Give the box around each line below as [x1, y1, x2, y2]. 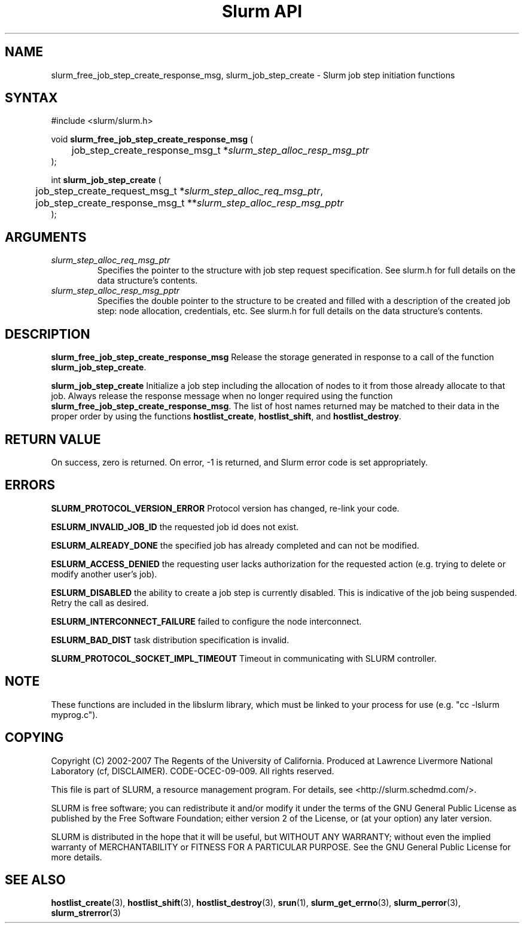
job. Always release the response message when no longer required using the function [51, 391, 393, 401]
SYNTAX [5, 90, 58, 106]
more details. [51, 851, 102, 862]
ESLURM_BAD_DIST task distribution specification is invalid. [51, 634, 290, 645]
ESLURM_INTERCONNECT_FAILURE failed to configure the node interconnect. [51, 616, 362, 626]
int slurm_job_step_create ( [51, 175, 162, 185]
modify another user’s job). [51, 568, 157, 579]
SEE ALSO [5, 872, 66, 887]
